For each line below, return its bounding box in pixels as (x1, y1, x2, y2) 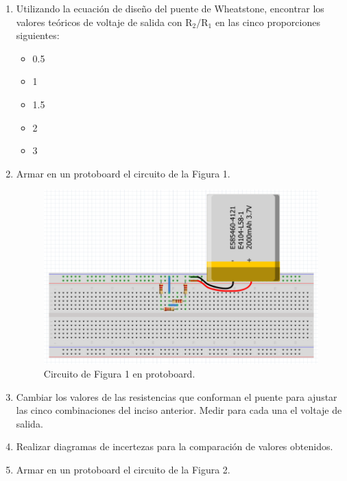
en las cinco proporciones (215, 14, 320, 29)
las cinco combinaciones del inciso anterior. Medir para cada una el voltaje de (16, 403, 342, 417)
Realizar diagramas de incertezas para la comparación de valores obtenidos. (16, 439, 333, 454)
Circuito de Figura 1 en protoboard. (43, 367, 195, 381)
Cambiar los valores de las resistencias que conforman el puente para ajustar (16, 389, 337, 404)
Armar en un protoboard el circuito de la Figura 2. (16, 463, 230, 477)
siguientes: (16, 28, 60, 42)
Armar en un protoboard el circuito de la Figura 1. (16, 166, 230, 180)
